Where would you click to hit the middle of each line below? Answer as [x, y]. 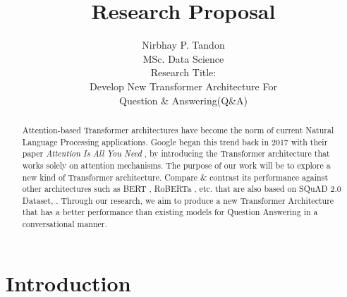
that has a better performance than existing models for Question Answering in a [170, 212]
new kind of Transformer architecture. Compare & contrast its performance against [175, 177]
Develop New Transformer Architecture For [183, 86]
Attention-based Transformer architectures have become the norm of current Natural [178, 129]
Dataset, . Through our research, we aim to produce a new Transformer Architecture [178, 200]
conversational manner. [65, 224]
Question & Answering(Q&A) [183, 100]
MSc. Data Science [183, 58]
